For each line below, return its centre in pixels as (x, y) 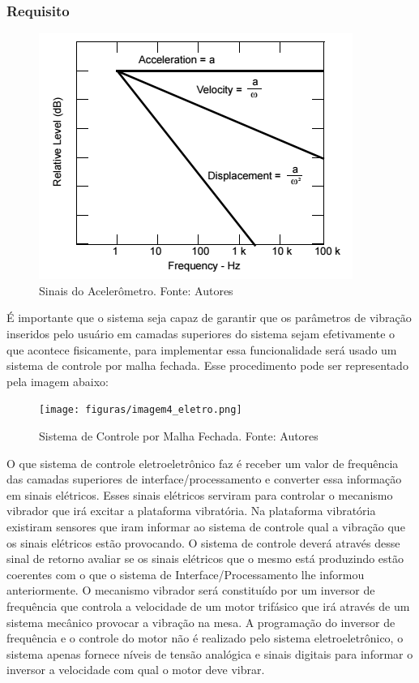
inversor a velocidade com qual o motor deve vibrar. (136, 670)
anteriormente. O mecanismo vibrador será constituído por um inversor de (191, 590)
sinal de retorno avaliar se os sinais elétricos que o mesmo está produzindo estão (205, 558)
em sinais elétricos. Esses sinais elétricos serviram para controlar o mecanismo (200, 494)
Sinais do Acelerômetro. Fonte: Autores (136, 290)
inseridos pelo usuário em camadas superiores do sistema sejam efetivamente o (201, 333)
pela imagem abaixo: (58, 381)
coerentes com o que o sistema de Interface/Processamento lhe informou (186, 574)
